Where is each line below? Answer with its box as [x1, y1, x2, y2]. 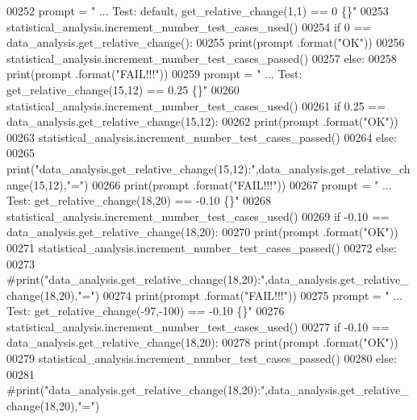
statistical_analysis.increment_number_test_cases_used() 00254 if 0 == [6, 18, 372, 35]
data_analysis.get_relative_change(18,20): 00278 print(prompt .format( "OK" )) [6, 334, 398, 351]
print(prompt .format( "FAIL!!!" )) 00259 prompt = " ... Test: [6, 65, 302, 82]
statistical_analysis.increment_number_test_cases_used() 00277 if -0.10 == [6, 318, 390, 335]
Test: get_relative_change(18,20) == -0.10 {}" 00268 [6, 192, 272, 209]
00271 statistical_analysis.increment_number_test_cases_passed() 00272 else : [6, 239, 397, 256]
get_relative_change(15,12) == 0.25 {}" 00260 [6, 81, 240, 98]
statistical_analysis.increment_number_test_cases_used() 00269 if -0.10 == [6, 207, 390, 224]
